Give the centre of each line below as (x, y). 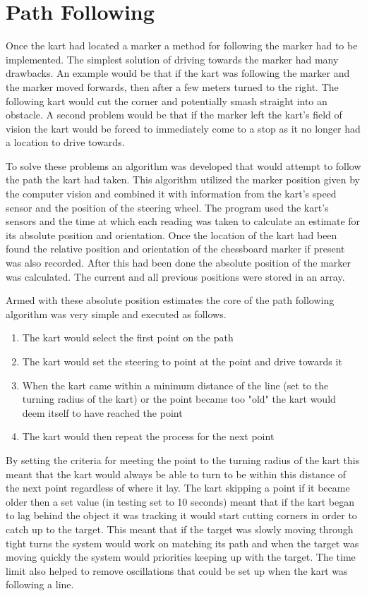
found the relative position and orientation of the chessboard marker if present (175, 249)
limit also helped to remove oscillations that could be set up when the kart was (177, 570)
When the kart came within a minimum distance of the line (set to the (175, 385)
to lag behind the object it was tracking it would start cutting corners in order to (181, 515)
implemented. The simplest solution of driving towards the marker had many (172, 59)
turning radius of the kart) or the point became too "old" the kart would (179, 399)
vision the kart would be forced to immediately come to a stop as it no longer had (183, 128)
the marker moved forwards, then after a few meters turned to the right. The (172, 86)
